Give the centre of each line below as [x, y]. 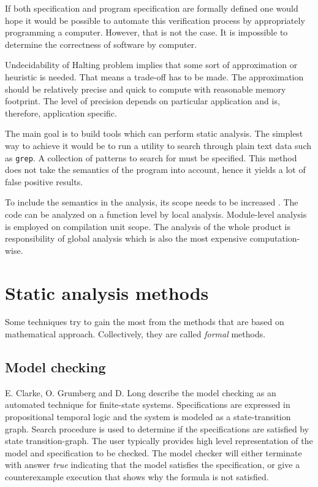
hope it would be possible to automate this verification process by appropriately [155, 20]
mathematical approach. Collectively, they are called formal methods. [135, 334]
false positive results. [44, 181]
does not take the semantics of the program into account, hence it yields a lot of [155, 170]
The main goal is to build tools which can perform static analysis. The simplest [154, 133]
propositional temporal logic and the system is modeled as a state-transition [148, 417]
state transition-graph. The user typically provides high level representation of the [159, 441]
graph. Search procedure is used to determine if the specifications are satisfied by [157, 428]
